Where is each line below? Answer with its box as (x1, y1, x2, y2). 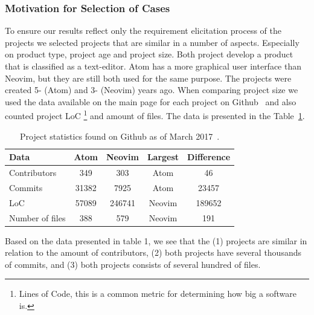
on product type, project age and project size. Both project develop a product (5, 48, 293, 60)
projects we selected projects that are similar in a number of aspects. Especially (5, 36, 300, 48)
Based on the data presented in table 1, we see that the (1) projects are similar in (5, 234, 307, 247)
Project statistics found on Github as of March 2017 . (20, 129, 220, 142)
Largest (147, 151, 179, 163)
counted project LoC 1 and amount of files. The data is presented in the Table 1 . (5, 108, 305, 122)
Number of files (9, 211, 66, 224)
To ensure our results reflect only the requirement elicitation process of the (5, 24, 281, 37)
